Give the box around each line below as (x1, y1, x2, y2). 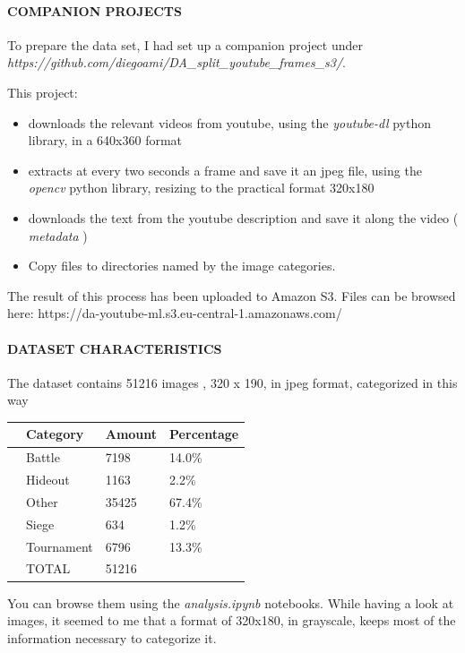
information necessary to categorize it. (7, 628, 217, 647)
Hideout (26, 470, 70, 489)
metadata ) (28, 226, 88, 245)
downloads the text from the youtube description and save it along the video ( (28, 208, 459, 227)
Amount (105, 425, 158, 443)
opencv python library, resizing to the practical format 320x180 (28, 178, 375, 197)
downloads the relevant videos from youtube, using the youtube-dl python (28, 113, 431, 132)
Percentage (169, 425, 239, 443)
